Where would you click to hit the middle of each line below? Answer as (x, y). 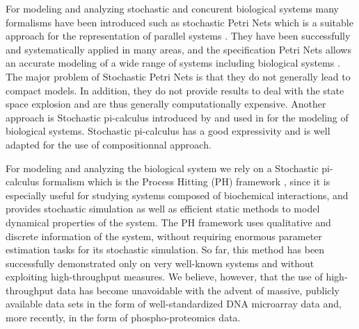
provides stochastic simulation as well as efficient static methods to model (163, 209)
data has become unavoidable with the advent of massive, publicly (198, 290)
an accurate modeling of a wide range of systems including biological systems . (173, 63)
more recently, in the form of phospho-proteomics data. (123, 318)
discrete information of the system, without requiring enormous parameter (164, 236)
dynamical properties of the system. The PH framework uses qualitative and (168, 222)
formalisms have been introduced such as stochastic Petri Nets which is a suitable (179, 22)
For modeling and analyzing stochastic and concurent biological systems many (172, 8)
